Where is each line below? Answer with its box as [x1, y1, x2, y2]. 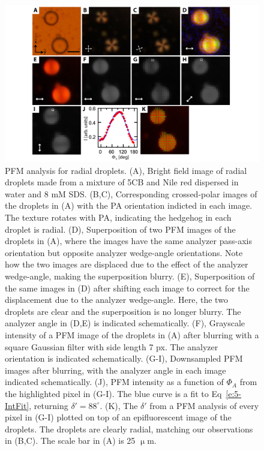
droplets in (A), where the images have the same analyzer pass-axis [5, 234, 252, 247]
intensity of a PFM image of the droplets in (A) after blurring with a [5, 329, 259, 341]
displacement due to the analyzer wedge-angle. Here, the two [5, 293, 228, 306]
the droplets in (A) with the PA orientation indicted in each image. [5, 199, 253, 212]
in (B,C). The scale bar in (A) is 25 [5, 434, 136, 447]
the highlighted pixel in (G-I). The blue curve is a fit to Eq [5, 387, 222, 399]
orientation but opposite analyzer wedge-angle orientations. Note [5, 246, 243, 258]
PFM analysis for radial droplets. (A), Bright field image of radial [5, 164, 247, 176]
